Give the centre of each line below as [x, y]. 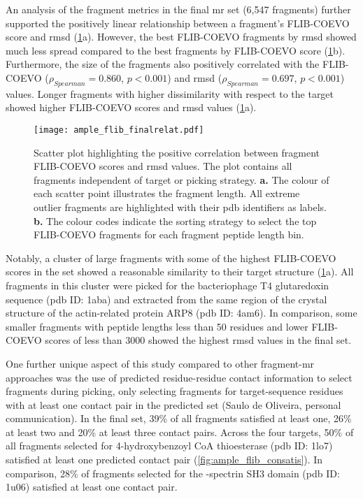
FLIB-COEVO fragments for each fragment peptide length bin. [169, 234]
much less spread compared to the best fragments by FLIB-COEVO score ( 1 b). [176, 50]
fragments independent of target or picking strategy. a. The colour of [181, 179]
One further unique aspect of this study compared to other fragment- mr [160, 363]
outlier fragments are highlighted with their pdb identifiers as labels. [180, 207]
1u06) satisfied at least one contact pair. [92, 487]
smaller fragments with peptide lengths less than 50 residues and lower [157, 326]
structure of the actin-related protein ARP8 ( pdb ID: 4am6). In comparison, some [181, 313]
